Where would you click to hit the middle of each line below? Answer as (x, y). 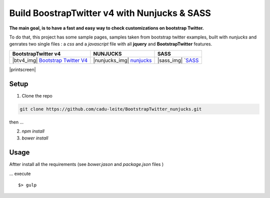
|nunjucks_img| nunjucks (122, 60)
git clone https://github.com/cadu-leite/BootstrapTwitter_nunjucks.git (111, 109)
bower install (35, 138)
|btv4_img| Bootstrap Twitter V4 (50, 60)
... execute (20, 173)
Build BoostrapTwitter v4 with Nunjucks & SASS (110, 13)
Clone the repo (37, 95)
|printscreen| (22, 69)
